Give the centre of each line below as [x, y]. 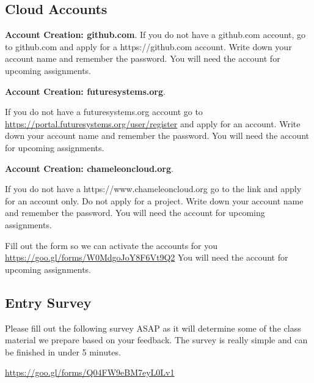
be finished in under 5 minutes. [63, 351]
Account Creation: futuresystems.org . [85, 91]
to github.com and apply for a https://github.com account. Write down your [148, 46]
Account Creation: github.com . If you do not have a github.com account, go [155, 35]
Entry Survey [48, 302]
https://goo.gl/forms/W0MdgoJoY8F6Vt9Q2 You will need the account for [147, 257]
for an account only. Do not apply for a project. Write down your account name [154, 200]
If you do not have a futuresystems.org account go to [104, 112]
